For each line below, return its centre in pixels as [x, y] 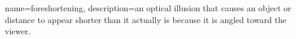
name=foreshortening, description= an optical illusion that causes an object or [148, 8]
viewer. [18, 31]
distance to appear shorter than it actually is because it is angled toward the [146, 19]
